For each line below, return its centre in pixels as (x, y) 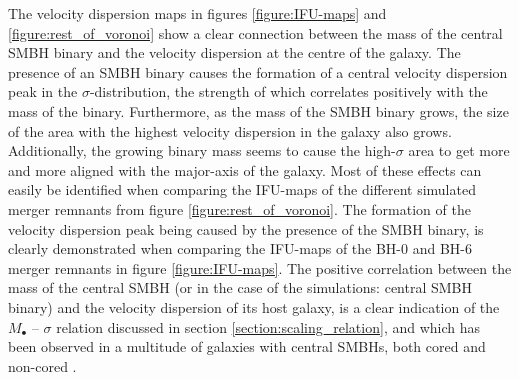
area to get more (459, 150)
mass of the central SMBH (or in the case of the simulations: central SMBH (240, 287)
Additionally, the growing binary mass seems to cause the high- (202, 150)
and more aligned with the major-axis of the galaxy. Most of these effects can (245, 169)
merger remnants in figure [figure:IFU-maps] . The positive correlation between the (260, 267)
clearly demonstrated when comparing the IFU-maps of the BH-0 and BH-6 (240, 248)
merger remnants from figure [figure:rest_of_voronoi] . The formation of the (239, 208)
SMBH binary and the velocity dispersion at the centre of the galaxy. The (234, 52)
